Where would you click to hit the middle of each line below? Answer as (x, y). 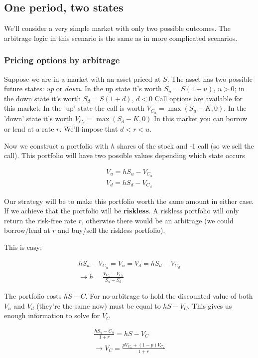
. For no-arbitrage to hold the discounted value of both (169, 296)
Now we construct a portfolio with (56, 145)
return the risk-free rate (40, 220)
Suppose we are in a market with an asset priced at (82, 79)
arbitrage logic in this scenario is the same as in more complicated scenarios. (121, 38)
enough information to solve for (52, 315)
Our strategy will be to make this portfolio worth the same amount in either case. (129, 201)
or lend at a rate (29, 129)
